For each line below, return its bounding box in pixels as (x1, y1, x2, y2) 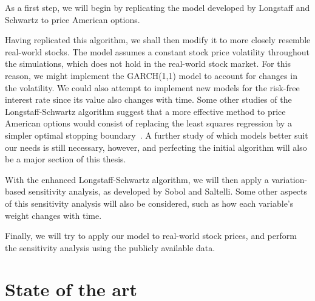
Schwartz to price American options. (5, 13, 140, 26)
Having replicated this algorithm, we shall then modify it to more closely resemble (5, 33, 311, 46)
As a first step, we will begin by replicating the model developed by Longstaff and (5, 1, 310, 13)
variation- (271, 173, 308, 185)
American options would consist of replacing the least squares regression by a (5, 117, 292, 130)
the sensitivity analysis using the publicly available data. (5, 241, 215, 254)
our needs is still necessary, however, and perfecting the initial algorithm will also (5, 140, 307, 153)
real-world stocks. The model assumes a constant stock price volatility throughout (5, 45, 310, 58)
